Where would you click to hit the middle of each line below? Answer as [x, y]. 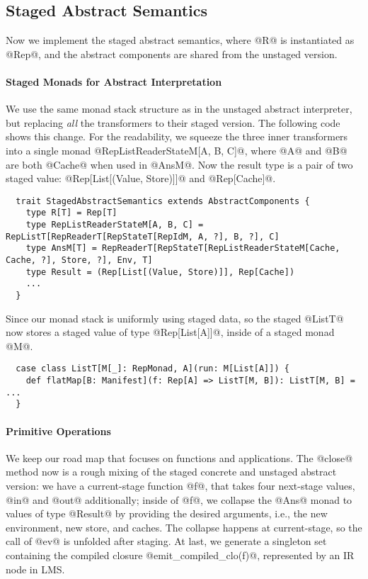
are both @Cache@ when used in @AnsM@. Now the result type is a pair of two [179, 164]
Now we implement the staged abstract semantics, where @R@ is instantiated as [180, 40]
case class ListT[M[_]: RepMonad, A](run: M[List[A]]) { [153, 369]
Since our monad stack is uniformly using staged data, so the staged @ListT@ [175, 318]
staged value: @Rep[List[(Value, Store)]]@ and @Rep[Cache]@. [141, 178]
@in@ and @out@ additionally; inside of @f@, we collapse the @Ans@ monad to [179, 499]
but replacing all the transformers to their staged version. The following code [173, 122]
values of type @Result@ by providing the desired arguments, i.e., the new [167, 513]
